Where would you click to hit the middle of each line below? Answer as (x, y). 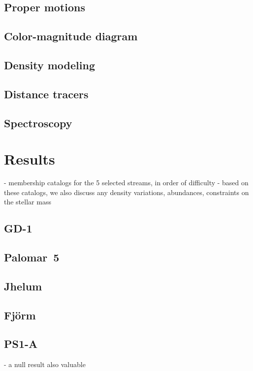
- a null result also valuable (45, 364)
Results (30, 159)
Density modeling (49, 65)
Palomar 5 (32, 257)
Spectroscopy (38, 123)
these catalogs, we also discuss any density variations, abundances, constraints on (126, 192)
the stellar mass (28, 202)
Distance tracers (46, 94)
